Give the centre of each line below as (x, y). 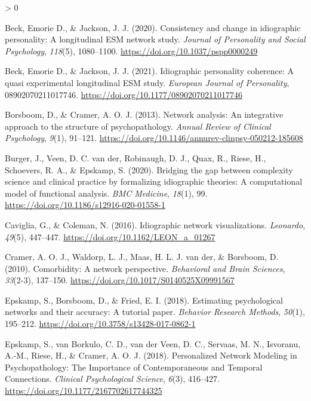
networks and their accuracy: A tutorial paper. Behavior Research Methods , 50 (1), (155, 312)
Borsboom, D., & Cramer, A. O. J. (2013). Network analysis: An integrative (144, 114)
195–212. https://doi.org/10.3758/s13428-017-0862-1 (100, 324)
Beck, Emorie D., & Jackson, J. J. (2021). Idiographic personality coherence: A (150, 71)
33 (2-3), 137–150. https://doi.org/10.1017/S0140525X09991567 (120, 280)
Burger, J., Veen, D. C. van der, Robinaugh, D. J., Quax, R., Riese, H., (136, 157)
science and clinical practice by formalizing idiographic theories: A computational (154, 181)
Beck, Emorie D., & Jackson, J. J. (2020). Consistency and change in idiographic (153, 27)
